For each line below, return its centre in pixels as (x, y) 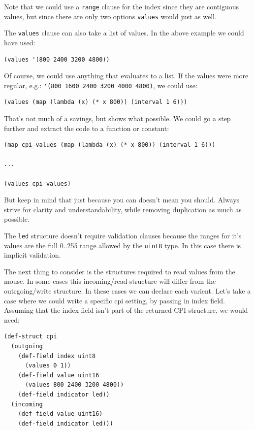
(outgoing (27, 346)
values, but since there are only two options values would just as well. (110, 16)
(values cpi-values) (38, 183)
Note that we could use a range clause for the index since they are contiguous (122, 6)
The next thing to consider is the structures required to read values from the (120, 271)
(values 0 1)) (48, 366)
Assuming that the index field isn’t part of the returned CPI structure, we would (126, 310)
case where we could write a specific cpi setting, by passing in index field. (114, 300)
